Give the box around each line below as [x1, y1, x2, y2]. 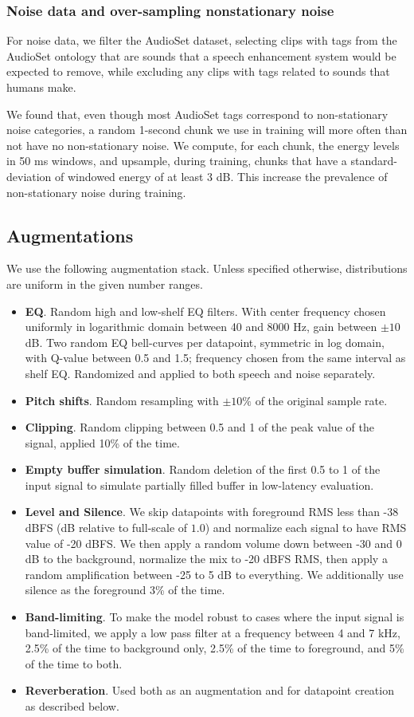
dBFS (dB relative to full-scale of [25, 519, 188, 536]
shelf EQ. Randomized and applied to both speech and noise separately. [25, 364, 376, 381]
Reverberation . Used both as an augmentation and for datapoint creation [25, 682, 394, 699]
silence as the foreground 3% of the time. [25, 581, 225, 598]
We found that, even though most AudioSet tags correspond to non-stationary [6, 105, 389, 122]
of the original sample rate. [255, 392, 388, 408]
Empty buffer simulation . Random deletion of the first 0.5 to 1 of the [25, 461, 381, 478]
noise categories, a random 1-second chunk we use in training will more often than [6, 121, 408, 138]
